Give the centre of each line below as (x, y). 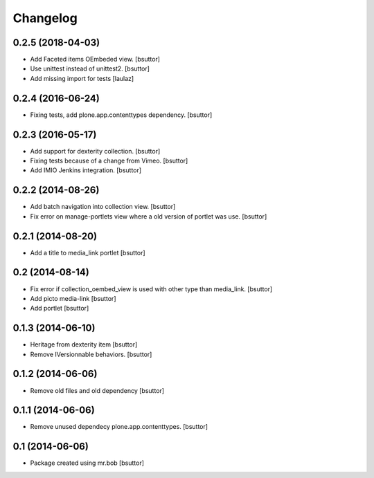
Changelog (45, 18)
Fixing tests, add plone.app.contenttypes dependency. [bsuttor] (121, 115)
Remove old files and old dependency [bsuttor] (97, 390)
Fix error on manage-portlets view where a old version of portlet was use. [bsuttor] (149, 216)
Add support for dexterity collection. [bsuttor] (95, 151)
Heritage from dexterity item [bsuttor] (84, 344)
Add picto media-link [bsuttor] (73, 298)
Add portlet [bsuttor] (60, 309)
